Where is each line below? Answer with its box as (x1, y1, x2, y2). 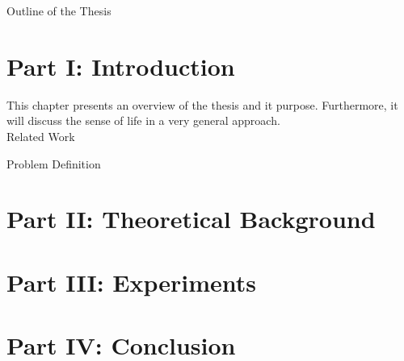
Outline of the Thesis (6, 2, 112, 19)
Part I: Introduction (6, 49, 235, 82)
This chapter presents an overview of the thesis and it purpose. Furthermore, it (6, 96, 398, 113)
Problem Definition (6, 155, 101, 172)
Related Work (6, 127, 75, 144)
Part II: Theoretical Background (6, 202, 376, 235)
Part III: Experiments (6, 265, 257, 298)
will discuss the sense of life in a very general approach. (6, 112, 280, 129)
